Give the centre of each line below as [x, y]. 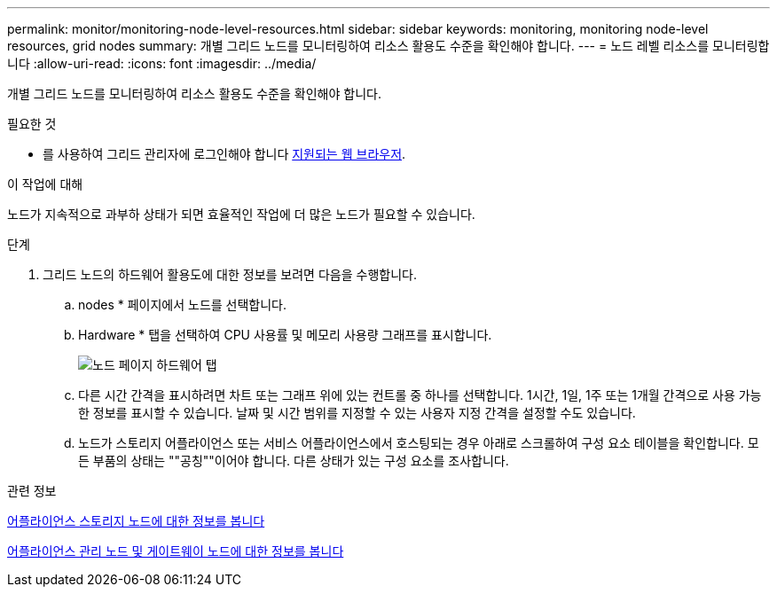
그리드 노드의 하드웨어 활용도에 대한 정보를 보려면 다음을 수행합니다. [230, 274]
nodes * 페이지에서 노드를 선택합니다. [183, 305]
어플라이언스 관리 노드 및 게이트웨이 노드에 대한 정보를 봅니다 [176, 551]
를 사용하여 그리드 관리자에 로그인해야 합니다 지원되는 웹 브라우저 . [224, 154]
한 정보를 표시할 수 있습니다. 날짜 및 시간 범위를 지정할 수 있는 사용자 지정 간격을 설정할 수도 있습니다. [357, 413]
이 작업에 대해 [45, 184]
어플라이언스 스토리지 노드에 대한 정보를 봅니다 [136, 521]
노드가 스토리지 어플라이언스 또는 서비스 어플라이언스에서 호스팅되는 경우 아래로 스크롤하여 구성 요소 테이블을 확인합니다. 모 [419, 443]
